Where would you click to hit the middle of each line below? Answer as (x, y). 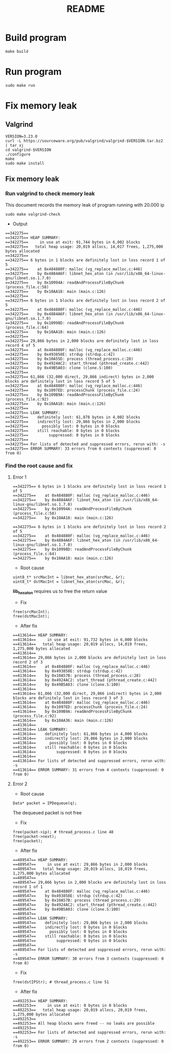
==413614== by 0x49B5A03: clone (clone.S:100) (67, 684)
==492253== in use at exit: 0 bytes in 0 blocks (70, 1005)
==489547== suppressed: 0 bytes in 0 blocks (70, 941)
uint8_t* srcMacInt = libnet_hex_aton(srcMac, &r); (69, 577)
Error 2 (20, 784)
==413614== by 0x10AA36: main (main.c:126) (63, 720)
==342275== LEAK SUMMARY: (33, 413)
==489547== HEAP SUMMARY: (40, 860)
